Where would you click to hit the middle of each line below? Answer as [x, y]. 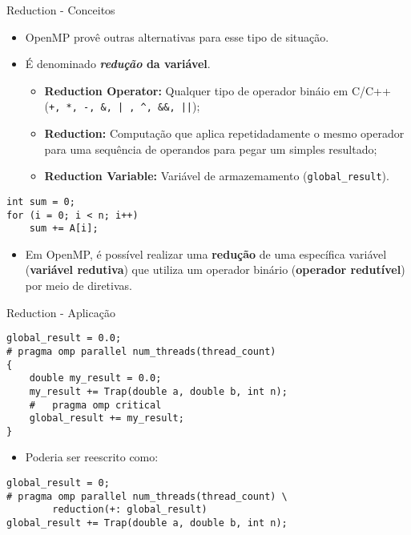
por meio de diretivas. [79, 286]
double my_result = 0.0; [95, 378]
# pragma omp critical [95, 405]
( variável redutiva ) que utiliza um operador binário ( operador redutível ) [215, 270]
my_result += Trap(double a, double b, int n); [158, 391]
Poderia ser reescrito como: [92, 457]
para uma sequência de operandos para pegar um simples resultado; [211, 149]
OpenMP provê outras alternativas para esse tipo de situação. [177, 36]
